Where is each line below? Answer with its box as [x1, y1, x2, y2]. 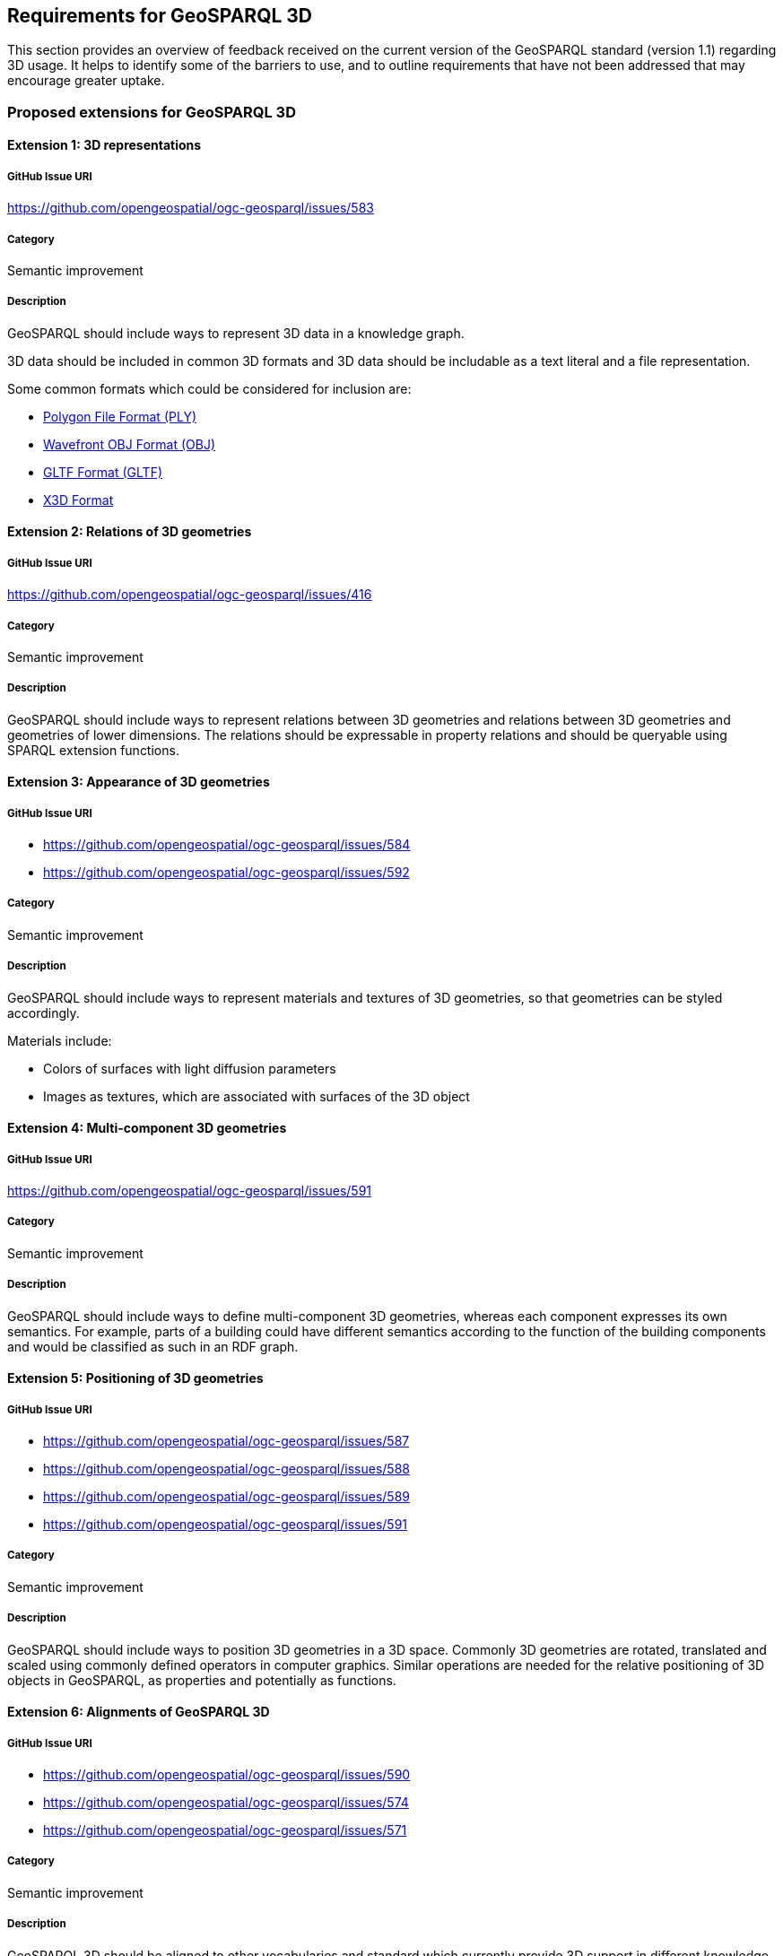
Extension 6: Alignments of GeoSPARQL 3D [7, 1704, 270, 1720]
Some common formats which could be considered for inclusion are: [7, 380, 412, 396]
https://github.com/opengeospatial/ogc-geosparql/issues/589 [43, 1489, 410, 1504]
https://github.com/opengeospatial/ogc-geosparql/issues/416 [7, 587, 372, 603]
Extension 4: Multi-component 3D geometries [7, 1120, 287, 1136]
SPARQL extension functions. [7, 742, 179, 758]
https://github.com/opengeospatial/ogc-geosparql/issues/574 [43, 1794, 409, 1810]
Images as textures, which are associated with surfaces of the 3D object [43, 1088, 470, 1104]
